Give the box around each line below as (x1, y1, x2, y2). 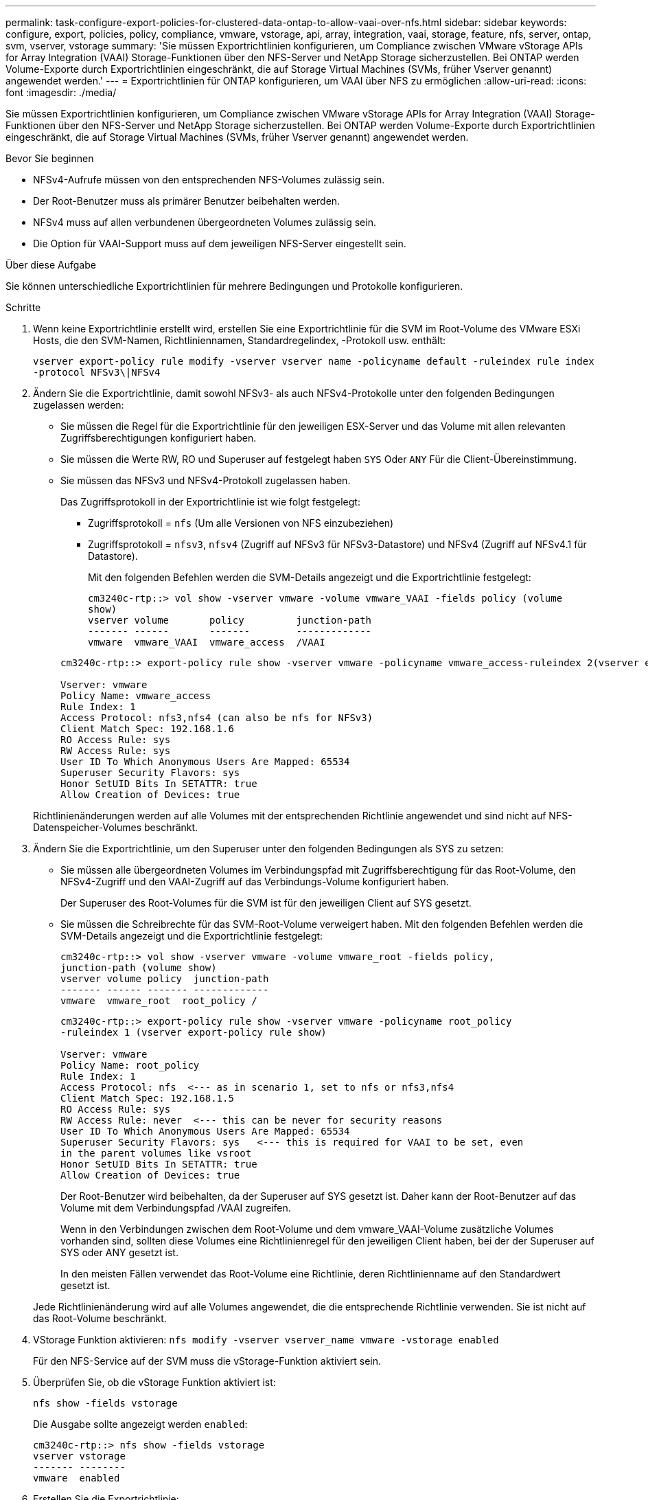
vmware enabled (33, 1473, 120, 1484)
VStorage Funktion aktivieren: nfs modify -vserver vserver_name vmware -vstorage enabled (33, 1334, 499, 1345)
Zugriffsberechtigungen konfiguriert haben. (60, 432, 257, 444)
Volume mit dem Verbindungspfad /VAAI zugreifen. (60, 1202, 291, 1214)
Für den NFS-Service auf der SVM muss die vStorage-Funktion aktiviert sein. (33, 1355, 381, 1367)
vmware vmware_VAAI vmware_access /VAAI (88, 637, 325, 648)
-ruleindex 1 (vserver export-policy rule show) (60, 1027, 327, 1038)
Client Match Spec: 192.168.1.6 (60, 723, 234, 734)
